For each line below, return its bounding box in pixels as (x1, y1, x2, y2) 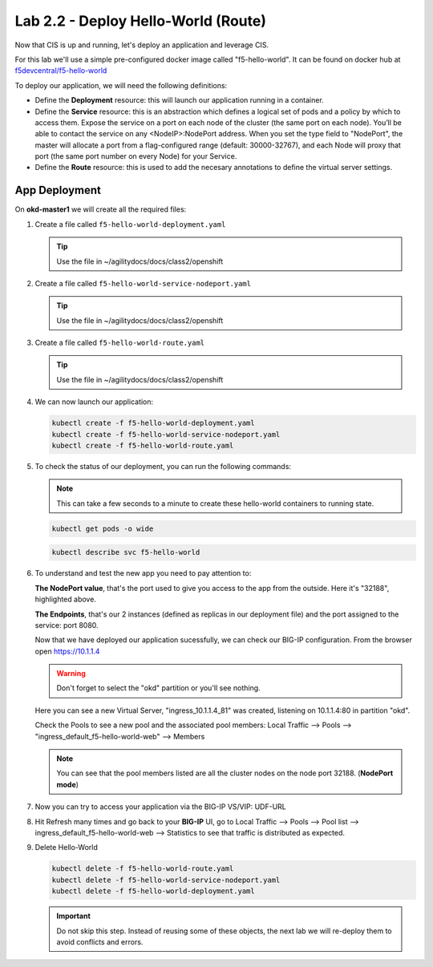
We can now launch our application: (34, 397, 154, 407)
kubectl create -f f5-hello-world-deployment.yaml (51, 419, 256, 428)
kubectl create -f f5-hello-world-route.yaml (51, 441, 234, 451)
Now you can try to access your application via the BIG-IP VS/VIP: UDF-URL (34, 802, 286, 811)
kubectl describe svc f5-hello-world (51, 548, 200, 557)
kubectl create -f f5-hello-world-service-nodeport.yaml (51, 430, 281, 439)
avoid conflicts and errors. (56, 937, 144, 946)
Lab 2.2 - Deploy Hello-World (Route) (14, 12, 266, 30)
